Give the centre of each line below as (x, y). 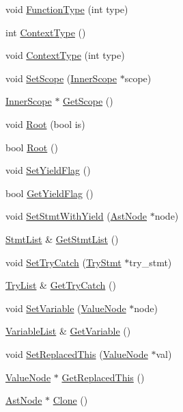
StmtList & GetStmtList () (62, 239)
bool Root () (32, 147)
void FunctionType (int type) (67, 9)
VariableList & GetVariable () (68, 331)
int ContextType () (46, 32)
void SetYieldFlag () (48, 170)
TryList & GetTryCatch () (61, 285)
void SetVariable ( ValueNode (66, 308)
